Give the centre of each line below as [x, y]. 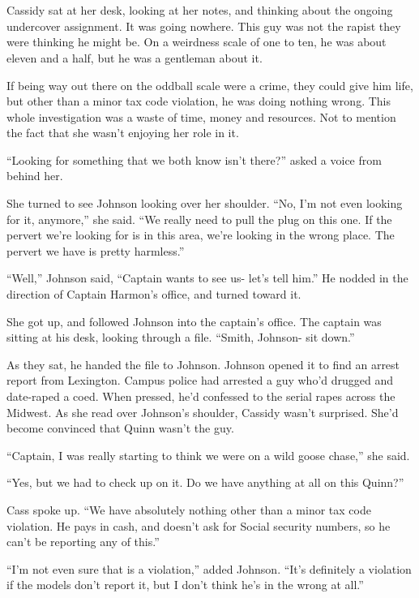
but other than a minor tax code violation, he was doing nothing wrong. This [199, 101]
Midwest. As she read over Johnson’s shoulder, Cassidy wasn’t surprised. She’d [203, 412]
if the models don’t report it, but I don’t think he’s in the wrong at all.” [185, 585]
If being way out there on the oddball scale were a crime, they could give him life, [210, 85]
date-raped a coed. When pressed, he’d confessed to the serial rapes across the [201, 396]
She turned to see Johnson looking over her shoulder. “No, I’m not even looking [205, 203]
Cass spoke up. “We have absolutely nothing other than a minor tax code [189, 509]
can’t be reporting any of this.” [83, 542]
